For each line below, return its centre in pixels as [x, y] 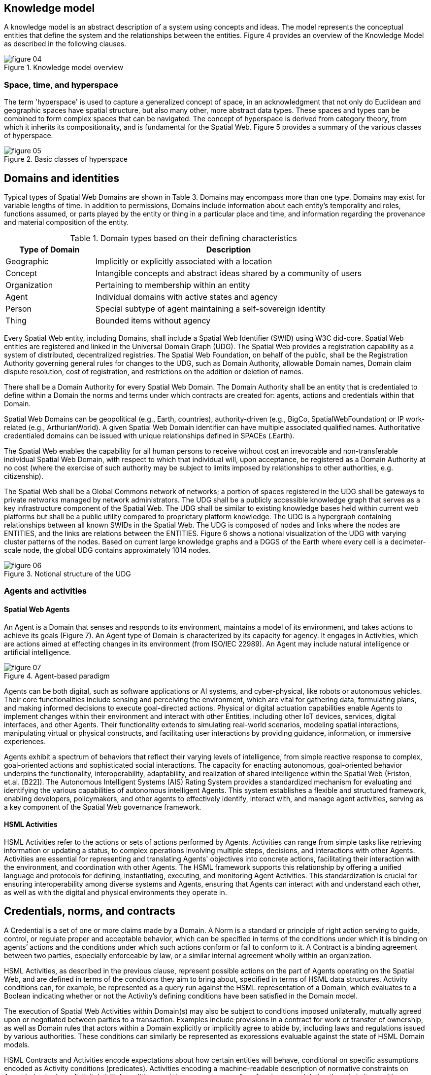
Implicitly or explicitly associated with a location [184, 262]
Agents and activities [46, 591]
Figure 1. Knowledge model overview [64, 68]
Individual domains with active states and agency [186, 297]
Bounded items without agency [153, 321]
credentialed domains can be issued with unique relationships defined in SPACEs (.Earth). [149, 436]
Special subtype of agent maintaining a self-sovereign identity [210, 309]
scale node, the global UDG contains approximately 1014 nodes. [107, 550]
